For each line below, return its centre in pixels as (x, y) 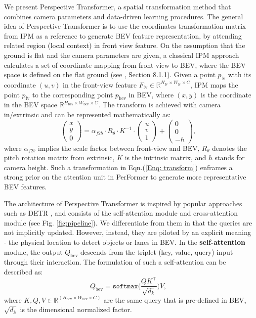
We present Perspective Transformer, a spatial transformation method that (118, 6)
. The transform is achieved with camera (159, 105)
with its (240, 74)
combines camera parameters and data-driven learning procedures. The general (124, 16)
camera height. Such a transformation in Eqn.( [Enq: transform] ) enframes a (118, 167)
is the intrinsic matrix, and (166, 158)
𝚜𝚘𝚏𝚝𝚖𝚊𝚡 (125, 286)
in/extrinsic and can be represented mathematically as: (87, 114)
